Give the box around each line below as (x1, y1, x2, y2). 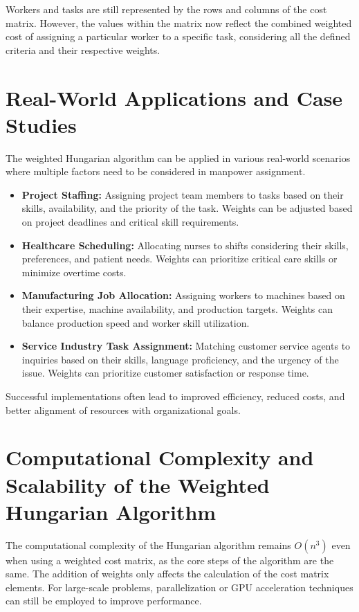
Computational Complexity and (6, 443, 314, 471)
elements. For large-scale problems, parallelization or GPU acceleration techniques (6, 579, 353, 594)
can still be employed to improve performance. (6, 593, 202, 608)
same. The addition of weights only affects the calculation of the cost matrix (6, 566, 329, 581)
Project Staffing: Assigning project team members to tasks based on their (21, 187, 344, 201)
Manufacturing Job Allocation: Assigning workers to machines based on (21, 288, 345, 303)
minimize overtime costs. (21, 264, 127, 279)
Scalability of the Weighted (6, 470, 270, 498)
